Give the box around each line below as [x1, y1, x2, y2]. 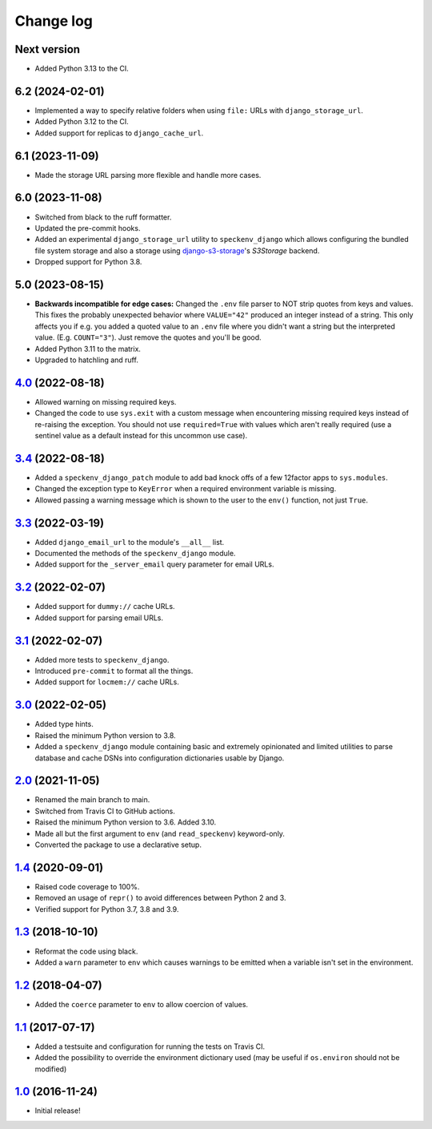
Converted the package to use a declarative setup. [34, 840, 202, 849]
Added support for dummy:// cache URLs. [34, 602, 175, 611]
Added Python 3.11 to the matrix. [34, 344, 142, 353]
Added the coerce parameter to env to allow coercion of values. [34, 999, 248, 1009]
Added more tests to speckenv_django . [34, 655, 170, 664]
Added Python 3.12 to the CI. [34, 117, 130, 127]
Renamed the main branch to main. [34, 795, 150, 804]
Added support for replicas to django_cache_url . [34, 128, 204, 138]
